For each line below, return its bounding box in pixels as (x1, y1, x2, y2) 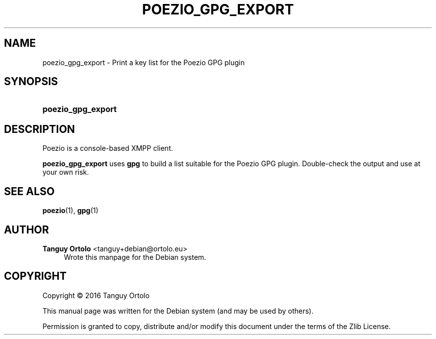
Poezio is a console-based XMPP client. (42, 144, 173, 153)
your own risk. (42, 168, 89, 177)
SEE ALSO (4, 185, 55, 198)
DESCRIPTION (4, 122, 75, 135)
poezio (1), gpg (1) (42, 206, 99, 215)
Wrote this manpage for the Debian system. (64, 252, 207, 261)
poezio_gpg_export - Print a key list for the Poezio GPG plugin (42, 58, 245, 67)
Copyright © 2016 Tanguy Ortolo (42, 291, 150, 300)
